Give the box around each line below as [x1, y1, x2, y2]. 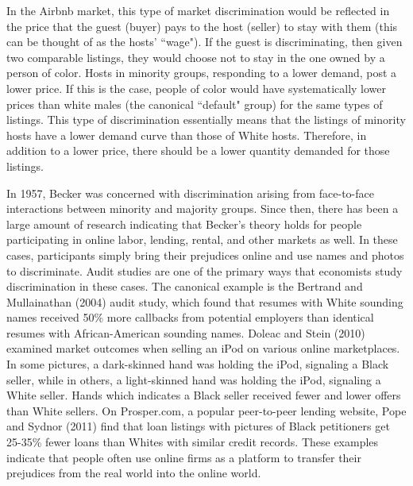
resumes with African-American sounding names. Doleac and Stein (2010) [6, 324, 365, 341]
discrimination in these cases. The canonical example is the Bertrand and [6, 278, 363, 295]
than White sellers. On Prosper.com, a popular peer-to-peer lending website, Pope [6, 402, 407, 418]
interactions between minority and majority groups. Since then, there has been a [6, 200, 399, 217]
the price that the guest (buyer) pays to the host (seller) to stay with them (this [6, 17, 398, 34]
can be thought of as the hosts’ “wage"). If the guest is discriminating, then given [6, 33, 403, 50]
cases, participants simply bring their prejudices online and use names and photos [6, 246, 404, 263]
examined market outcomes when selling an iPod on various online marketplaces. [6, 340, 400, 357]
